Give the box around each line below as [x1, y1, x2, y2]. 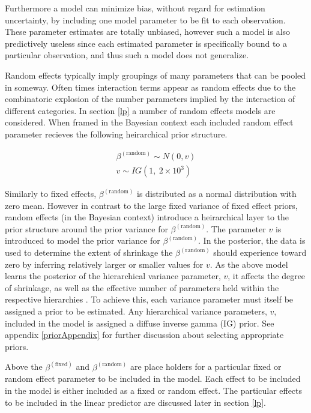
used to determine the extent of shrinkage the [5, 246, 173, 258]
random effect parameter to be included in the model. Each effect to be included [5, 372, 301, 385]
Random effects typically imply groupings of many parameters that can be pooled [5, 68, 306, 81]
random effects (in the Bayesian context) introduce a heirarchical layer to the [5, 211, 289, 223]
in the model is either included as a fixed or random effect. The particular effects [5, 384, 303, 396]
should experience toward [213, 246, 307, 258]
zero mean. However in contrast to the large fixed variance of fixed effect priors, [5, 199, 298, 211]
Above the [5, 360, 43, 373]
